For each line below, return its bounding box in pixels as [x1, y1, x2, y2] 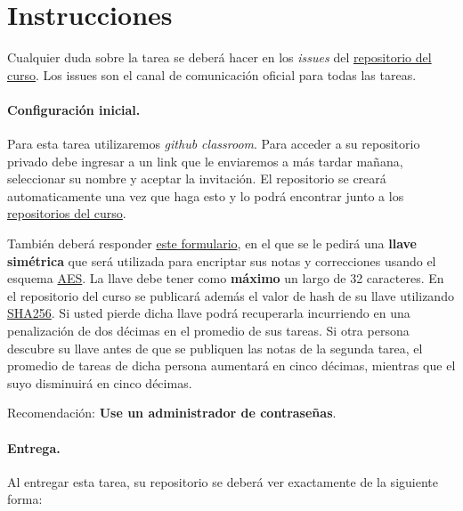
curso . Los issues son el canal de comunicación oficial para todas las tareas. [7, 65, 417, 84]
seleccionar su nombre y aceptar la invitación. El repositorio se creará [7, 169, 386, 188]
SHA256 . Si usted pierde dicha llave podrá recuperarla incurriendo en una [7, 304, 410, 322]
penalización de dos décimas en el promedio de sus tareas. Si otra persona [7, 321, 410, 340]
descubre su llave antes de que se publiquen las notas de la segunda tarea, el [7, 338, 423, 357]
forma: [7, 490, 43, 508]
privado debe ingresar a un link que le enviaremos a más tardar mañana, [7, 151, 403, 170]
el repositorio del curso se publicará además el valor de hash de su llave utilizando [7, 286, 454, 304]
